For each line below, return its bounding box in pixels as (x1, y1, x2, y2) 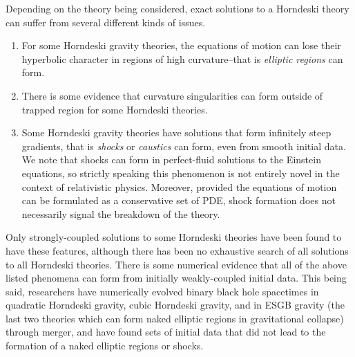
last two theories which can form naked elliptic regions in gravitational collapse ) (6, 311, 344, 325)
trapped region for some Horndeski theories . (21, 102, 208, 116)
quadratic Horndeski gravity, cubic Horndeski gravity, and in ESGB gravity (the (6, 297, 345, 312)
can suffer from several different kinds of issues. (6, 15, 206, 29)
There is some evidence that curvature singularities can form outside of (21, 88, 323, 102)
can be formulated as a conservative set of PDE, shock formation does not (21, 193, 336, 208)
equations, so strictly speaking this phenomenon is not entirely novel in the (21, 165, 340, 180)
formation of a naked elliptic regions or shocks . (6, 338, 204, 353)
